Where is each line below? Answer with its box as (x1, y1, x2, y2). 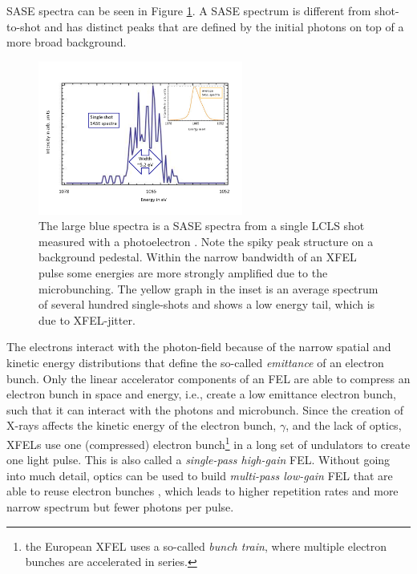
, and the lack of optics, (285, 417, 402, 434)
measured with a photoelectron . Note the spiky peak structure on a (38, 232, 374, 249)
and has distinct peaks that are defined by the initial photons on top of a (44, 18, 404, 34)
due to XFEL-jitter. (38, 311, 136, 328)
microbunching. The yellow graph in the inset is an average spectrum (38, 280, 379, 297)
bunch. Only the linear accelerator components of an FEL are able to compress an (6, 370, 411, 386)
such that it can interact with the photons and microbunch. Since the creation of (6, 401, 403, 418)
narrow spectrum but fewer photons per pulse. (6, 498, 234, 515)
